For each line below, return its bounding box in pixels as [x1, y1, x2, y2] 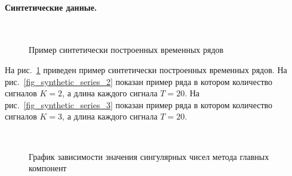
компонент [29, 162, 67, 174]
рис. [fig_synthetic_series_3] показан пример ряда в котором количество [5, 98, 273, 111]
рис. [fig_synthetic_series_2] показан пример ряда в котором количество [5, 75, 273, 87]
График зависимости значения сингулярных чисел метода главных [29, 150, 269, 162]
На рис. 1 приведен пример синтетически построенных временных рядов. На [5, 63, 287, 76]
